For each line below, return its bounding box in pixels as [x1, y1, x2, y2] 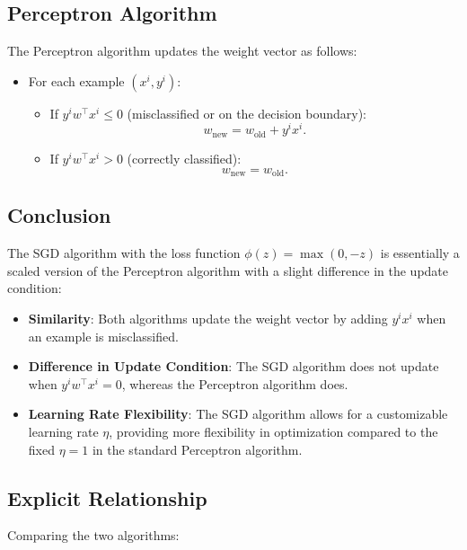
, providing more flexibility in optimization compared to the [109, 421, 438, 440]
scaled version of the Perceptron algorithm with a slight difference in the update [7, 261, 449, 279]
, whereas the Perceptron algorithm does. [121, 374, 348, 393]
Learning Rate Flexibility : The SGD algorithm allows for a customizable [28, 404, 448, 423]
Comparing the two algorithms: [7, 526, 180, 545]
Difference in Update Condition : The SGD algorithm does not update [28, 357, 439, 376]
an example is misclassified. [28, 326, 179, 345]
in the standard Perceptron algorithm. [92, 439, 303, 458]
